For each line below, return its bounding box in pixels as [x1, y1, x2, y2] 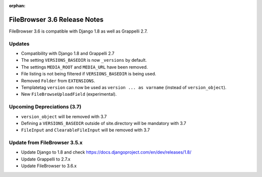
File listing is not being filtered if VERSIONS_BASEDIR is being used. [21, 71, 156, 77]
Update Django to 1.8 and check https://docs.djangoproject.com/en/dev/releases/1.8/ [21, 149, 192, 155]
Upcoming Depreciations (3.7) [9, 104, 82, 110]
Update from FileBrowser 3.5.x [9, 139, 82, 146]
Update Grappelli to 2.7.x [21, 156, 70, 162]
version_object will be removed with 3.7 [21, 113, 107, 119]
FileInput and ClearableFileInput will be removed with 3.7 [21, 127, 150, 133]
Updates [9, 40, 30, 47]
